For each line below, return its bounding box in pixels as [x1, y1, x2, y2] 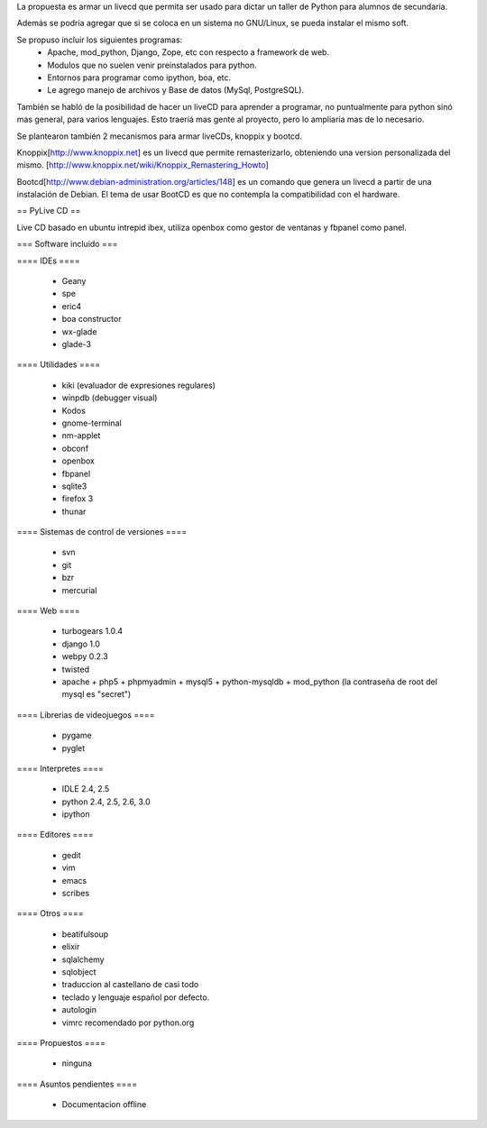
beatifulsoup [61, 929, 109, 940]
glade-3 [61, 338, 92, 349]
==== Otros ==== [16, 908, 85, 919]
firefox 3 [61, 493, 94, 504]
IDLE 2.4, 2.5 [61, 784, 110, 794]
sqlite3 [61, 481, 87, 491]
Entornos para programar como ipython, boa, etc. [47, 72, 232, 83]
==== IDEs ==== [16, 255, 80, 266]
